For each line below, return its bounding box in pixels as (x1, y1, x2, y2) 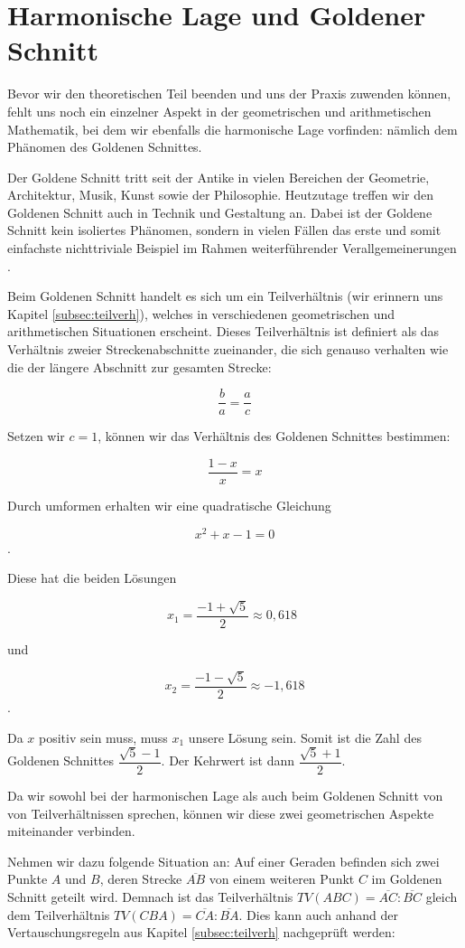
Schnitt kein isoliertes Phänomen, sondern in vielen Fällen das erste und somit (7, 221, 442, 239)
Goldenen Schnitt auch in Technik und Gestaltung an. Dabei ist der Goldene (7, 202, 432, 221)
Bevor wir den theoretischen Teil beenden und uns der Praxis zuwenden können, (7, 84, 451, 103)
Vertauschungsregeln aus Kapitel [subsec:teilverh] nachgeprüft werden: (7, 923, 395, 942)
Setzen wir (7, 427, 65, 446)
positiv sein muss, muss (39, 727, 168, 746)
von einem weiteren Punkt (209, 869, 355, 888)
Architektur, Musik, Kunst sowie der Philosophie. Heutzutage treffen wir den (7, 185, 434, 204)
